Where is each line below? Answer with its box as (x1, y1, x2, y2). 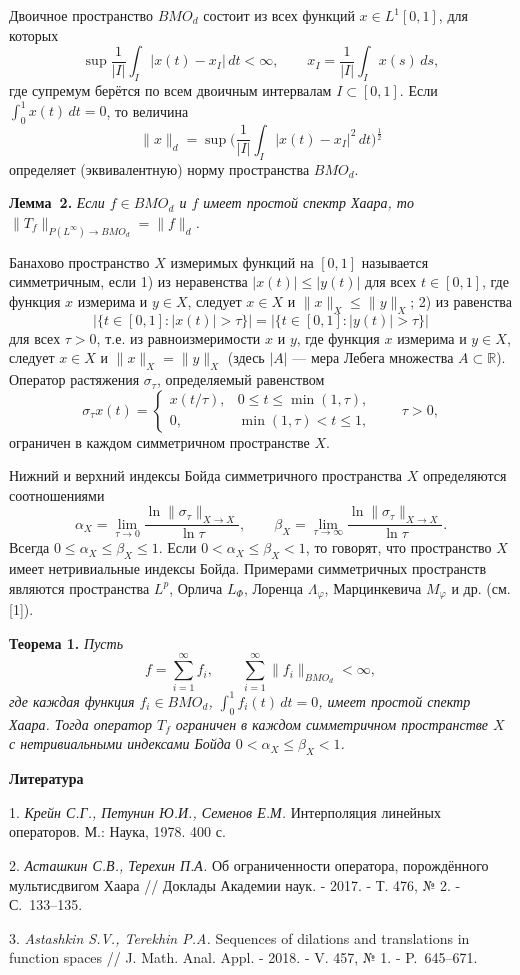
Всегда (9, 537, 50, 558)
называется (361, 251, 429, 272)
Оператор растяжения (9, 369, 140, 390)
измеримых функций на (170, 251, 314, 272)
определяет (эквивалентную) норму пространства (9, 158, 310, 179)
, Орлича (169, 577, 223, 598)
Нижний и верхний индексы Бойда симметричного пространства (9, 465, 403, 486)
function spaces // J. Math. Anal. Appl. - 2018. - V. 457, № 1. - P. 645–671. (9, 947, 478, 968)
